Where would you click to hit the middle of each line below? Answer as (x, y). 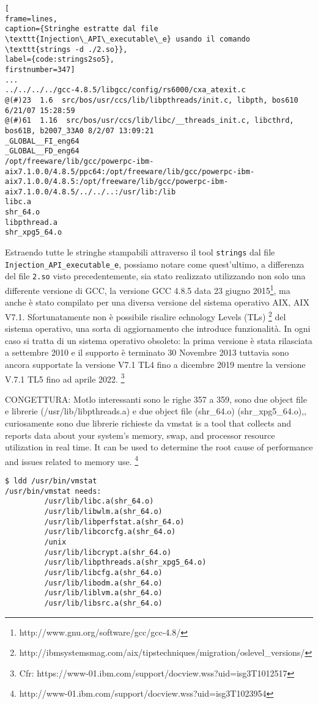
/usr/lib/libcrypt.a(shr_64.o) (108, 552)
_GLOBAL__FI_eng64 (42, 141)
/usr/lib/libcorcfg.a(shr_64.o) (110, 532)
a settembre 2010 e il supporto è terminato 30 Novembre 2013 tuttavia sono (147, 352)
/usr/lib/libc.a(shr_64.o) (99, 501)
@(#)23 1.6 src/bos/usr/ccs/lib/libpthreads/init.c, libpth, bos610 (152, 100)
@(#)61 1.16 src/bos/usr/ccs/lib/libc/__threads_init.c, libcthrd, (150, 121)
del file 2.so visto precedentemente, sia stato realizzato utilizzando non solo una (155, 276)
